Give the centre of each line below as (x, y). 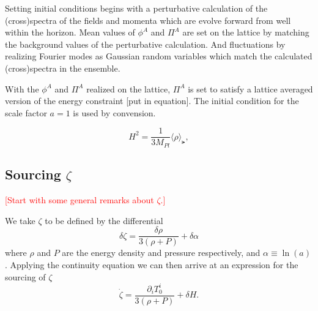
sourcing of (25, 276)
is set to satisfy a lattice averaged (250, 88)
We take (20, 220)
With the (22, 88)
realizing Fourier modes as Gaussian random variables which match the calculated (159, 56)
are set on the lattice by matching (246, 32)
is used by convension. (114, 112)
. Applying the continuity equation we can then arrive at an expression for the (152, 264)
